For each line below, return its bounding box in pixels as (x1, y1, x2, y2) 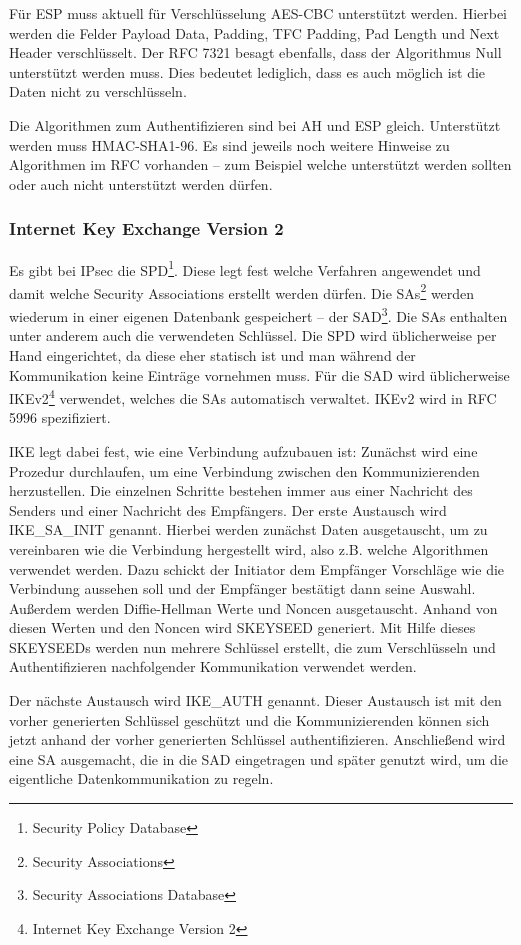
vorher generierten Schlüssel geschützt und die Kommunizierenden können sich (9, 709, 490, 730)
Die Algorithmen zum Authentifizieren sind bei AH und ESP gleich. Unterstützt (9, 114, 501, 135)
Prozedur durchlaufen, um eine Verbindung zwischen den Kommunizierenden (9, 460, 480, 481)
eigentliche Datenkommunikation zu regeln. (9, 768, 274, 789)
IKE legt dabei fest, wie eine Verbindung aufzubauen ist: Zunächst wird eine (9, 440, 478, 461)
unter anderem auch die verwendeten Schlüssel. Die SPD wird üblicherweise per (9, 325, 497, 346)
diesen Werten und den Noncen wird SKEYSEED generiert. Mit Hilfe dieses (9, 617, 476, 638)
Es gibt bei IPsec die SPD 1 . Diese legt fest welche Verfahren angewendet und (9, 256, 481, 280)
